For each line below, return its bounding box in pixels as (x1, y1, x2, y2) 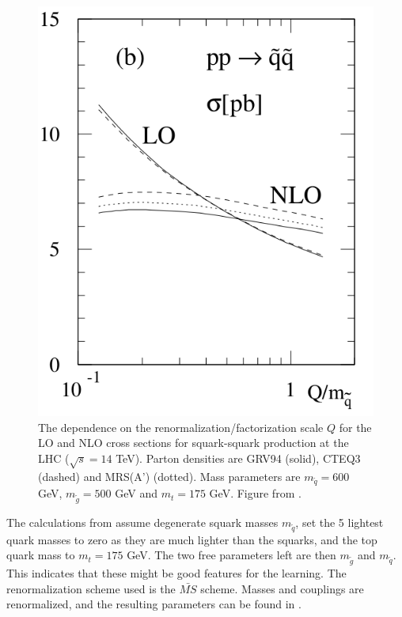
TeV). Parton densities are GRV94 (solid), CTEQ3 (116, 449, 361, 466)
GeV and (115, 485, 157, 502)
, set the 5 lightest (295, 514, 384, 530)
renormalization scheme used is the (6, 580, 176, 596)
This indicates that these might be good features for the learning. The (6, 565, 347, 581)
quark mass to (6, 547, 75, 563)
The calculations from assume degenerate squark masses (6, 514, 279, 530)
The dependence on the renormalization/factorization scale (38, 418, 324, 435)
